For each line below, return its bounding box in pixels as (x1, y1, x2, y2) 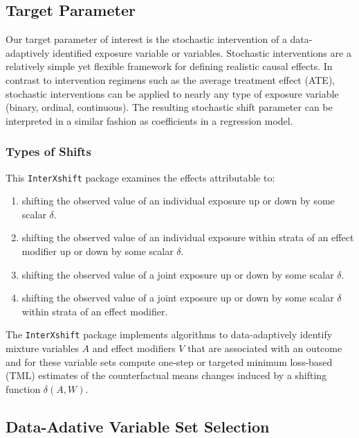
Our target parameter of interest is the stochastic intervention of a (6, 32, 287, 46)
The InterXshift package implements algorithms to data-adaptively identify (6, 327, 333, 342)
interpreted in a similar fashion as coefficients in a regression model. (6, 113, 293, 128)
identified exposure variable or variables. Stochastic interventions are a (53, 45, 351, 60)
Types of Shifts (6, 143, 91, 160)
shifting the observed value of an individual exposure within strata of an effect (21, 230, 354, 245)
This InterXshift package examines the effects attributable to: (6, 170, 275, 184)
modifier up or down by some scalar (21, 244, 174, 259)
